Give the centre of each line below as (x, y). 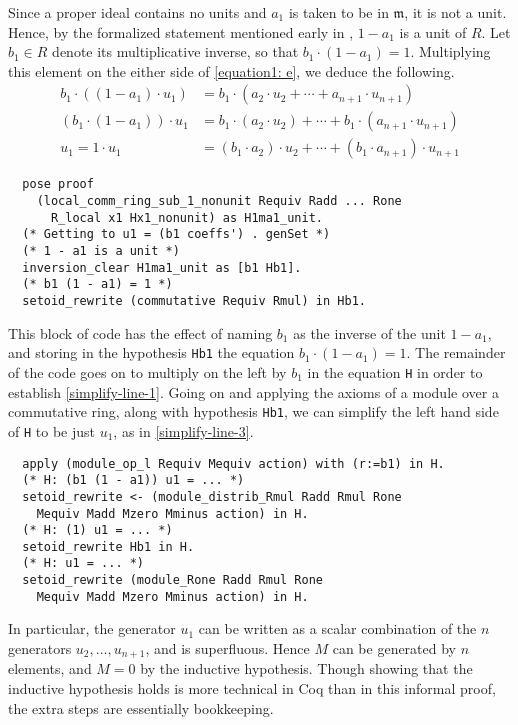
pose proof (58, 184)
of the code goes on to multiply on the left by (147, 371)
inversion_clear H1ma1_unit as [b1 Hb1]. (162, 267)
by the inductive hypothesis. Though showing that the (306, 668)
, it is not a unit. (455, 12)
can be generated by (394, 648)
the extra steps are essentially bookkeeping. (141, 707)
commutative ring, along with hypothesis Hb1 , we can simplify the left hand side (253, 411)
